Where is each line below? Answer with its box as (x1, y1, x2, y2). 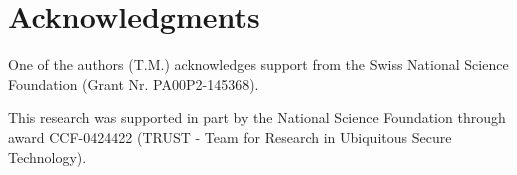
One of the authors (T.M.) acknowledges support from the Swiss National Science (8, 54, 509, 75)
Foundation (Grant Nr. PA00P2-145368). (8, 73, 259, 94)
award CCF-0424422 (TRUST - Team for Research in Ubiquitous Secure (8, 126, 452, 147)
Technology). (8, 146, 87, 167)
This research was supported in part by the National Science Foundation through (8, 107, 506, 128)
